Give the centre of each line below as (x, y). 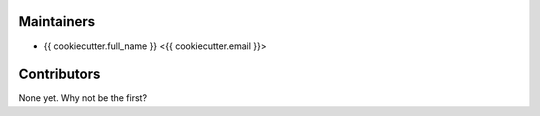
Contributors (59, 74)
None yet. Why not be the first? (83, 98)
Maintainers (57, 21)
